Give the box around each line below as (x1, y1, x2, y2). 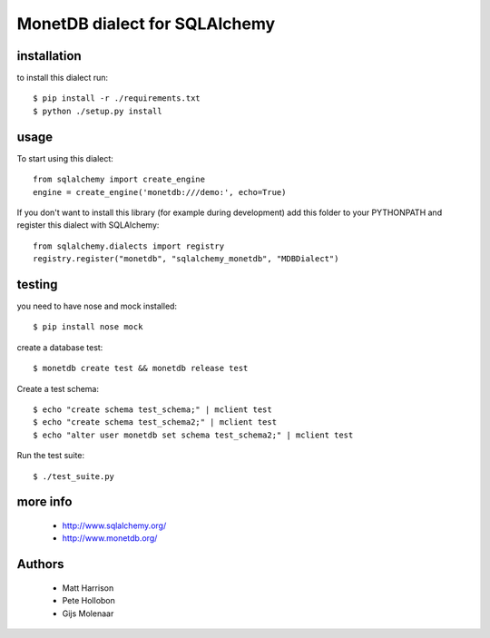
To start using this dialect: (16, 152, 113, 163)
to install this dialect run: (16, 73, 109, 83)
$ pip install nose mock (33, 322, 143, 332)
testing (16, 277, 58, 292)
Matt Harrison (62, 582, 114, 594)
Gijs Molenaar (62, 608, 114, 619)
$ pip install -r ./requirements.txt (33, 93, 201, 103)
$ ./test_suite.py (33, 471, 115, 481)
